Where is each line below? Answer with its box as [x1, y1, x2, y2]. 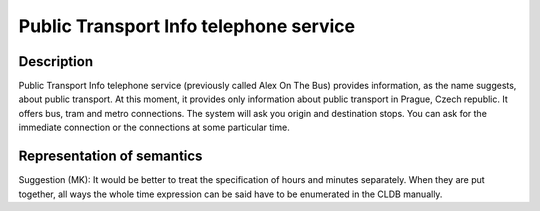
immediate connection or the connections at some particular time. [18, 121, 290, 134]
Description [18, 53, 94, 70]
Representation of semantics [18, 148, 203, 165]
